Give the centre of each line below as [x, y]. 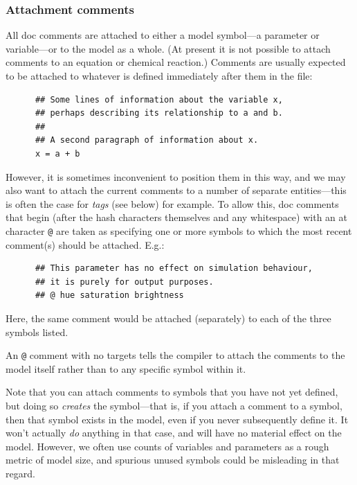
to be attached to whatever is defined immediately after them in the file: [159, 76]
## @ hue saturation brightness [109, 296]
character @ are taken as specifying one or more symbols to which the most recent [179, 230]
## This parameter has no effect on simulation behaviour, [174, 268]
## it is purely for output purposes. [124, 282]
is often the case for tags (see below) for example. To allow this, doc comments [172, 203]
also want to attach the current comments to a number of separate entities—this [176, 190]
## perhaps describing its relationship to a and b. [159, 113]
